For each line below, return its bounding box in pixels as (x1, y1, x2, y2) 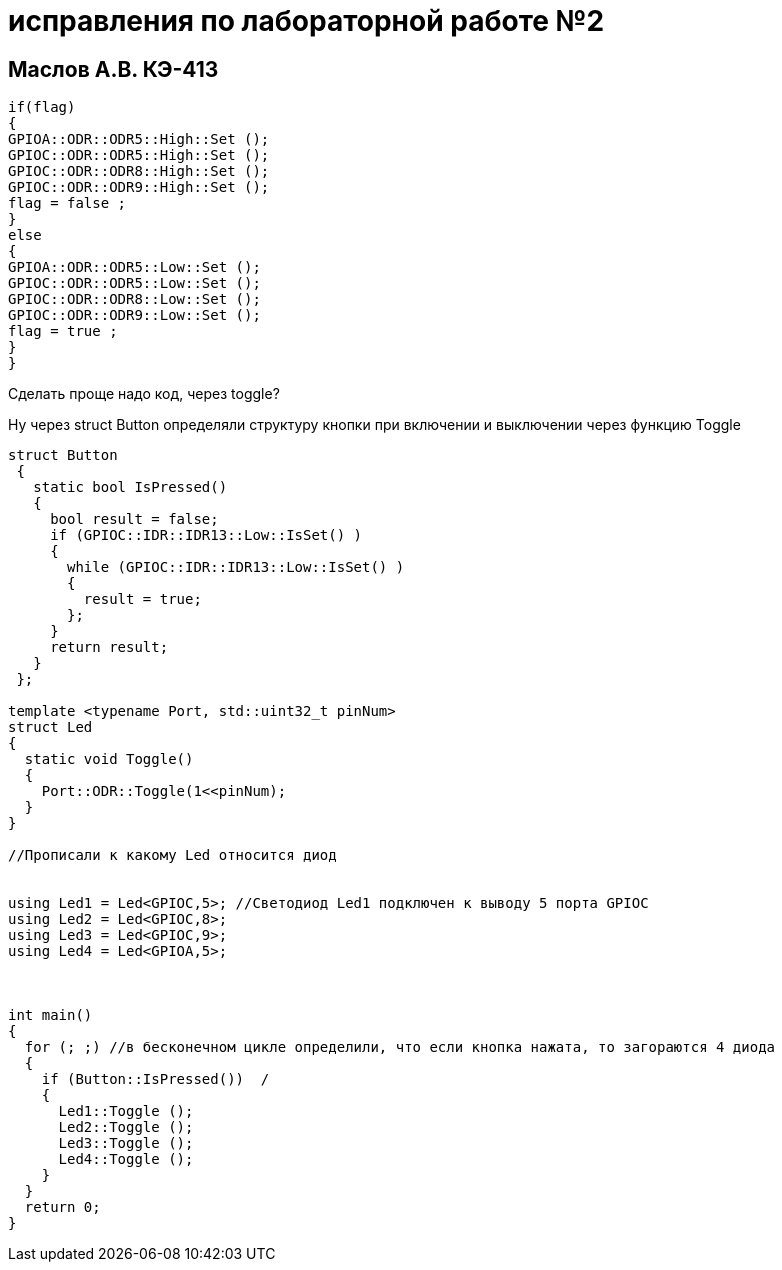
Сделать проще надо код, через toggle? (8, 385, 280, 403)
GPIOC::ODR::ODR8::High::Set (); (8, 163, 270, 180)
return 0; (24, 1199, 101, 1216)
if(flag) (8, 99, 76, 116)
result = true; (83, 591, 202, 608)
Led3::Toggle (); (58, 1135, 194, 1152)
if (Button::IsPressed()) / (41, 1071, 270, 1088)
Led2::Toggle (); (58, 1119, 194, 1136)
